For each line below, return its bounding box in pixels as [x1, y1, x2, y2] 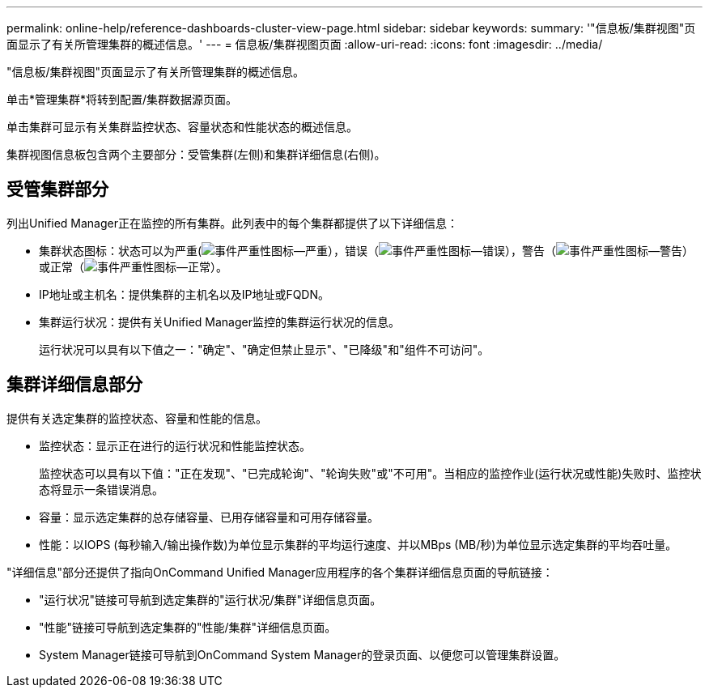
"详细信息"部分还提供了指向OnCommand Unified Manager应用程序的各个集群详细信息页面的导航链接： [6, 564, 554, 579]
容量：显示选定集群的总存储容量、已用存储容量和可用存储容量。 [39, 509, 379, 524]
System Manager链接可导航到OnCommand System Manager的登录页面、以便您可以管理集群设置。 [39, 647, 566, 662]
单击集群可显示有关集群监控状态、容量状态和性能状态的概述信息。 [6, 120, 358, 134]
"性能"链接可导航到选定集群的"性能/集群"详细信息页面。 [39, 619, 337, 634]
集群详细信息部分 [6, 374, 142, 395]
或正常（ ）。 [39, 259, 227, 274]
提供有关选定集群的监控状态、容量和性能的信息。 [6, 411, 267, 425]
